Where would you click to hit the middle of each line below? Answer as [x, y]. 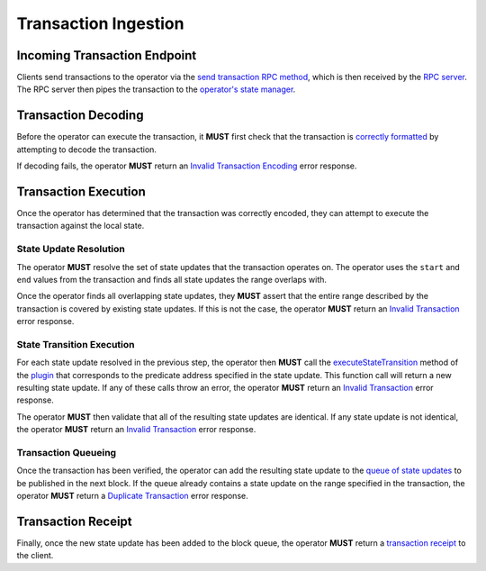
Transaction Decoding [80, 116]
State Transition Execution [76, 344]
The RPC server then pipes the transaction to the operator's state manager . [156, 89]
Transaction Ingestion [100, 23]
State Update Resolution [71, 249]
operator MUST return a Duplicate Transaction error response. [132, 496]
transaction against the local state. [81, 226]
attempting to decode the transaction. [87, 150]
